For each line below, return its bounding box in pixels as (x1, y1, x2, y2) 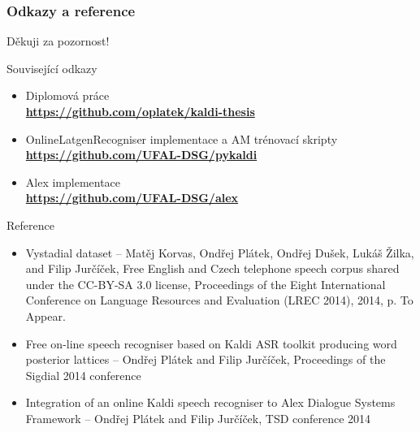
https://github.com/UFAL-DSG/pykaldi (25, 146, 258, 163)
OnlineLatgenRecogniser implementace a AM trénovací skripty (25, 130, 338, 147)
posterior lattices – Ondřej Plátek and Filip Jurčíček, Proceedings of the (25, 351, 386, 368)
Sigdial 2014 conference (25, 366, 141, 383)
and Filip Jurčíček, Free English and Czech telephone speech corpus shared (25, 260, 400, 277)
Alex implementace (25, 173, 121, 190)
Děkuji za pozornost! (6, 32, 110, 50)
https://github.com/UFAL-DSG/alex (25, 189, 239, 206)
